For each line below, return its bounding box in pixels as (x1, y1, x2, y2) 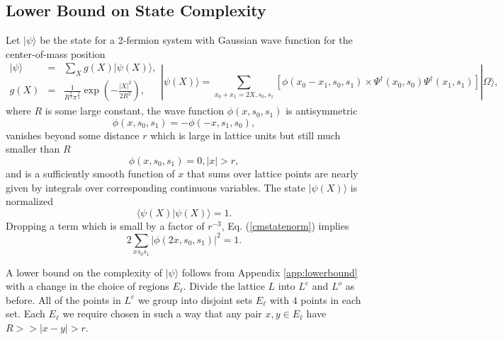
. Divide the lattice (183, 279, 265, 293)
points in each (300, 292, 361, 307)
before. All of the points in (6, 292, 121, 307)
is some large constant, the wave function (45, 103, 225, 118)
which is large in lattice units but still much (150, 127, 341, 142)
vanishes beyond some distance (6, 127, 140, 142)
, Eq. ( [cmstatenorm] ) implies (221, 218, 349, 233)
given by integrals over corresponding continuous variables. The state (6, 180, 305, 194)
